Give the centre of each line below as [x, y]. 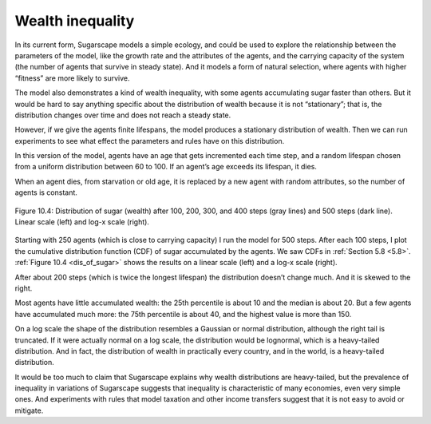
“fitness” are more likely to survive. [72, 78]
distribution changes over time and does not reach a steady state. [123, 115]
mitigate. [29, 410]
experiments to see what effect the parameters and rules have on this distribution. [150, 141]
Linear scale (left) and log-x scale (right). [82, 222]
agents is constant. [46, 192]
